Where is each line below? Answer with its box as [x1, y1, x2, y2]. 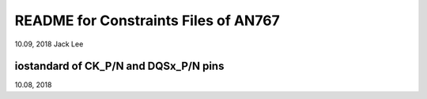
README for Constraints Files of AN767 [14, 12, 281, 29]
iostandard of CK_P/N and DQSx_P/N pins [14, 60, 225, 73]
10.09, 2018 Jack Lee [14, 39, 84, 49]
